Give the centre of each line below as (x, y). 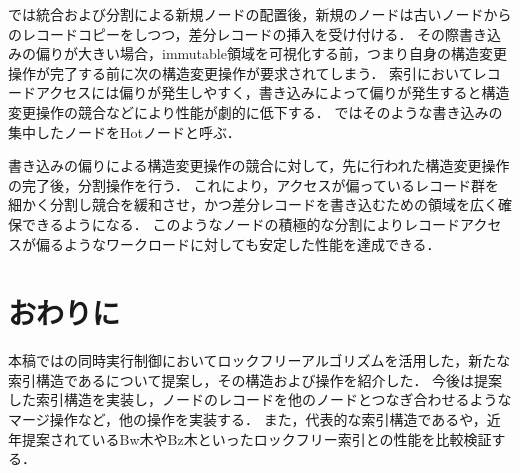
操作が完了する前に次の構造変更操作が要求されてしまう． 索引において (240, 72)
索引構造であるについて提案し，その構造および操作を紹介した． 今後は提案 (255, 379)
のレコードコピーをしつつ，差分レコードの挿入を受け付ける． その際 (234, 33)
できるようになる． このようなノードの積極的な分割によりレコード (241, 223)
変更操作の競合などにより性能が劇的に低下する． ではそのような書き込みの (255, 111)
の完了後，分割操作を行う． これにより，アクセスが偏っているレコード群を (253, 184)
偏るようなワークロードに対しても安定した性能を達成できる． (238, 243)
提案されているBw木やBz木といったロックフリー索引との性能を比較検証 (256, 438)
